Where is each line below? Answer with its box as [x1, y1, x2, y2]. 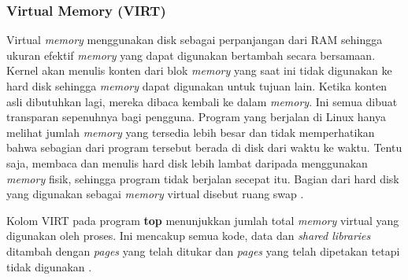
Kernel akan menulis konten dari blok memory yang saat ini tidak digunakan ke [6, 62, 392, 79]
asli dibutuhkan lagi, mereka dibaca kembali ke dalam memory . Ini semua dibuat [6, 93, 398, 109]
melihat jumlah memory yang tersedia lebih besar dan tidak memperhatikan [6, 123, 375, 140]
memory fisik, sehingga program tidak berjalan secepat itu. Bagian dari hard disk [6, 170, 399, 186]
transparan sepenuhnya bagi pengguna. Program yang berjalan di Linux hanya [6, 109, 386, 125]
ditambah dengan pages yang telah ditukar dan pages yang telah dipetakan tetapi [6, 242, 400, 259]
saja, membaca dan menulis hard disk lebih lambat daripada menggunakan [6, 154, 368, 171]
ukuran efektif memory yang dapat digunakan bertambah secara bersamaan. [6, 46, 376, 63]
